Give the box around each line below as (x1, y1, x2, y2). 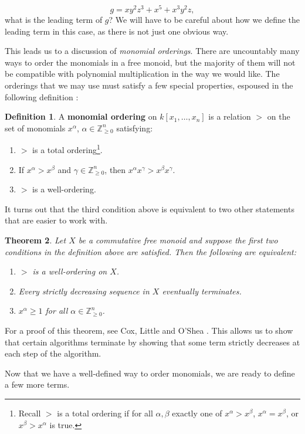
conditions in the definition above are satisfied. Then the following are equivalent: (5, 245, 297, 257)
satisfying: (116, 121, 153, 134)
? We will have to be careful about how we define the (109, 13, 300, 26)
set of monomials (5, 121, 66, 134)
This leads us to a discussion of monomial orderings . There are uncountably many (5, 45, 300, 57)
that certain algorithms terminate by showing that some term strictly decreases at (5, 335, 300, 348)
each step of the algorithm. (5, 347, 101, 360)
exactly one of (172, 406, 222, 419)
